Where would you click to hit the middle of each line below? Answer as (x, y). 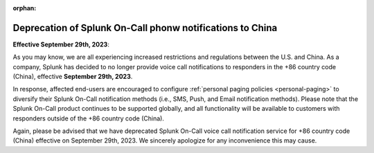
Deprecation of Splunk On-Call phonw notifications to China (145, 28)
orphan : (25, 8)
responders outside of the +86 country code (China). (88, 118)
